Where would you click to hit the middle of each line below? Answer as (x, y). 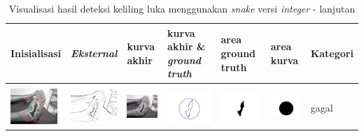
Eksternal (94, 53)
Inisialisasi (36, 53)
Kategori (332, 53)
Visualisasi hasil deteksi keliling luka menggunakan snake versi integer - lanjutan (182, 8)
